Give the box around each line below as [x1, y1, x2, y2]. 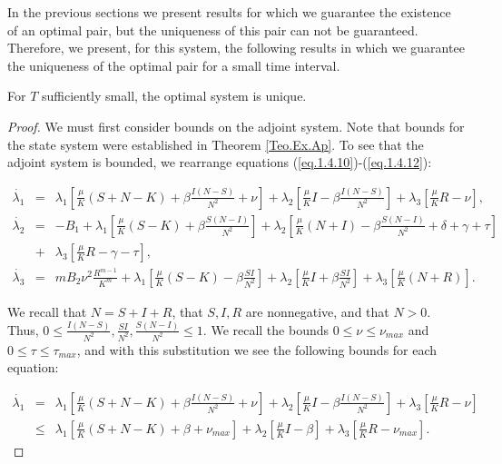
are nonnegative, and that [245, 301, 389, 321]
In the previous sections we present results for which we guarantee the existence [7, 3, 451, 21]
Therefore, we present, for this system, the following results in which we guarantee [7, 38, 465, 57]
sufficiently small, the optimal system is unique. [41, 86, 307, 105]
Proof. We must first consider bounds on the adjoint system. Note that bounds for [7, 116, 465, 135]
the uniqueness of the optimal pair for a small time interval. [7, 55, 340, 74]
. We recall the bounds [202, 320, 330, 339]
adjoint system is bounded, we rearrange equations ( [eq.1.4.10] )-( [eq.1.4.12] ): [7, 153, 432, 172]
